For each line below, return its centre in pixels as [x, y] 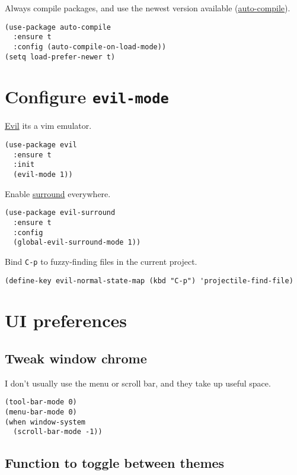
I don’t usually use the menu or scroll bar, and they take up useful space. [138, 383]
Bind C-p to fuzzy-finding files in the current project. [101, 261]
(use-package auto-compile [58, 27]
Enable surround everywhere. [58, 193]
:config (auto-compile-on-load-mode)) [90, 47]
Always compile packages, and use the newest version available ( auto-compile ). [148, 8]
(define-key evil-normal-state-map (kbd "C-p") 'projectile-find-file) [149, 281]
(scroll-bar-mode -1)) [58, 432]
